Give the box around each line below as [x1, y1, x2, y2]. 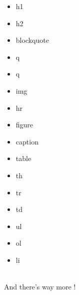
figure [15, 119, 33, 130]
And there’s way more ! [4, 281, 76, 292]
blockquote [15, 35, 49, 45]
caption [15, 136, 38, 146]
